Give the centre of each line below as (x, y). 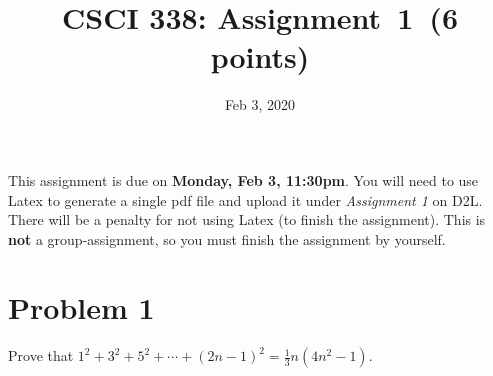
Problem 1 (81, 307)
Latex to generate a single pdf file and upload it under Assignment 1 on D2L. (245, 199)
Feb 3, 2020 (260, 104)
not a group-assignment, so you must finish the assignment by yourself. (227, 238)
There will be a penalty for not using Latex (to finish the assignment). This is (247, 219)
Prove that (41, 355)
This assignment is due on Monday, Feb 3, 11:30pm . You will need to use (243, 179)
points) (260, 56)
